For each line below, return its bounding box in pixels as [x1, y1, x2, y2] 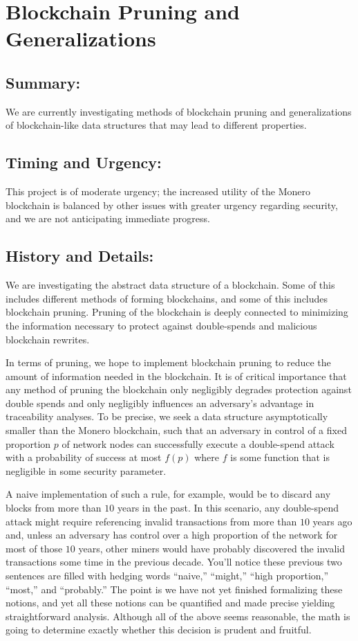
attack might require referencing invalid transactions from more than [6, 514, 297, 528]
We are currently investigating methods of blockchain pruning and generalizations [6, 104, 352, 118]
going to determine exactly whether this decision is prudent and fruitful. [6, 622, 312, 637]
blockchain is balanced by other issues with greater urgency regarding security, [6, 197, 338, 212]
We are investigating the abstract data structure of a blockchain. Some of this [6, 278, 335, 292]
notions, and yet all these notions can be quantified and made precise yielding [6, 595, 335, 610]
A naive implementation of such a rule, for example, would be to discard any [6, 487, 331, 501]
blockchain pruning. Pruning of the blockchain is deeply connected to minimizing [6, 305, 348, 319]
